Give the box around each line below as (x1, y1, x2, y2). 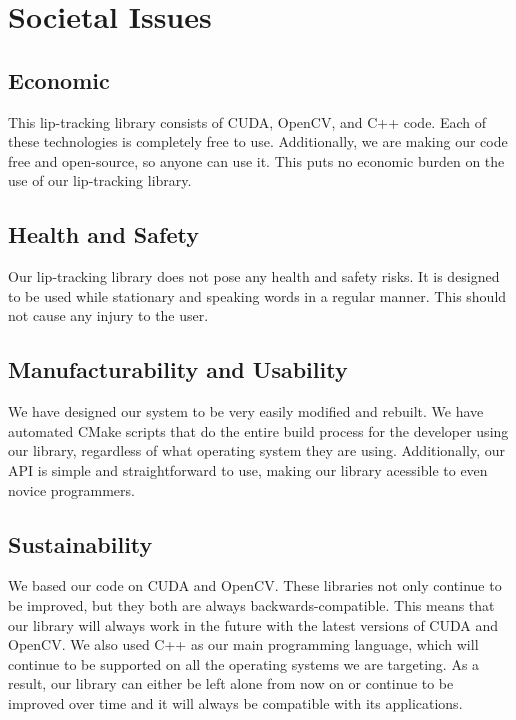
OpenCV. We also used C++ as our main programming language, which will (8, 634, 479, 655)
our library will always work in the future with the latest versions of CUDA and (8, 614, 498, 635)
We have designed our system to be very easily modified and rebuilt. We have (8, 401, 484, 422)
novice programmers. (8, 479, 135, 500)
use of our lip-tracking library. (8, 170, 192, 191)
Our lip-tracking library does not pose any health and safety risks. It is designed (8, 266, 500, 287)
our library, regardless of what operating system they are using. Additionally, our (8, 440, 505, 461)
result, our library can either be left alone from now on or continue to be (8, 673, 454, 694)
